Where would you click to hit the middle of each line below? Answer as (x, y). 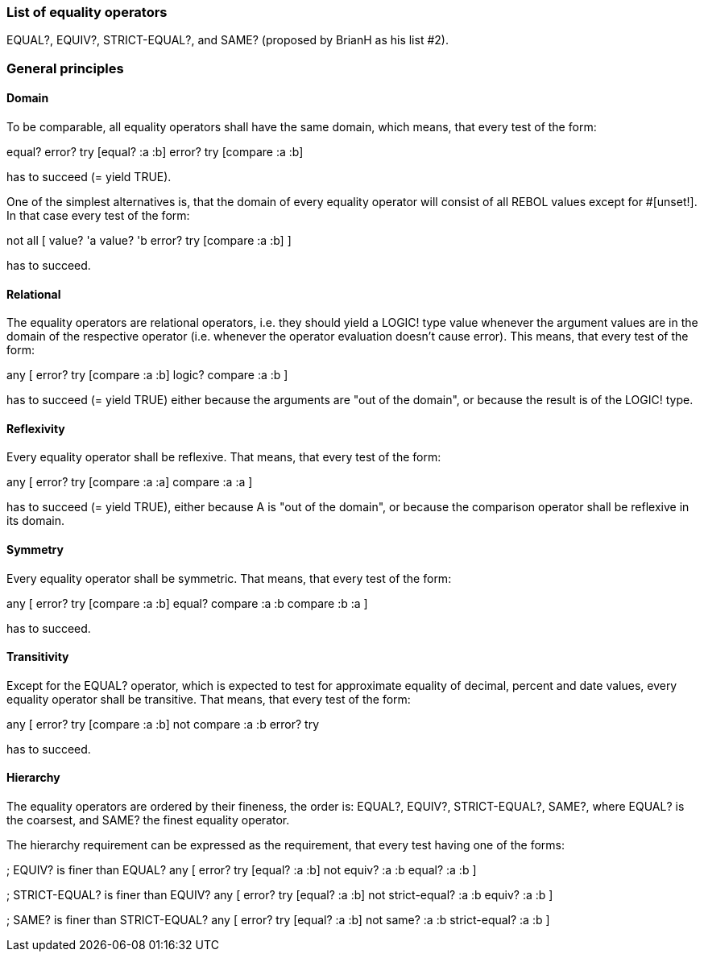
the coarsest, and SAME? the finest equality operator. (148, 820)
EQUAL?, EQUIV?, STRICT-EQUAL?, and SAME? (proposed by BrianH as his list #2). (228, 40)
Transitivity (38, 657)
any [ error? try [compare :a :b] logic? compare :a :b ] (147, 375)
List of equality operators (87, 12)
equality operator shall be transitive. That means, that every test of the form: (209, 699)
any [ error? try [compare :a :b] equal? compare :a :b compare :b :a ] (187, 603)
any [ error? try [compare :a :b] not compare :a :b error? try (163, 724)
